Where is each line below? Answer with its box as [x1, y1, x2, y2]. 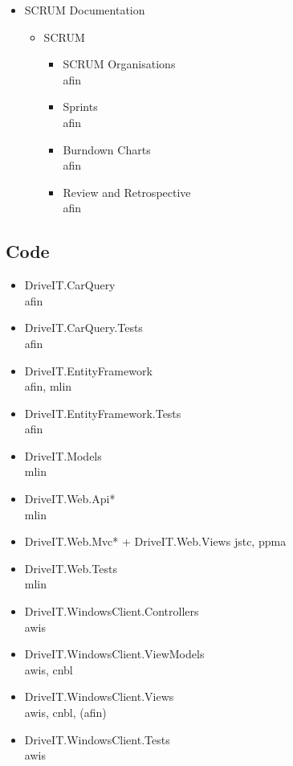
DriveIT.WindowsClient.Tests [24, 731, 170, 748]
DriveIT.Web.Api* [24, 490, 116, 507]
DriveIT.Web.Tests [24, 559, 117, 576]
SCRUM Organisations [63, 55, 176, 72]
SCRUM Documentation [24, 2, 145, 18]
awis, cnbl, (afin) [24, 704, 107, 721]
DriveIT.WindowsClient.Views [24, 688, 174, 705]
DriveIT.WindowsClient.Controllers [24, 603, 199, 620]
